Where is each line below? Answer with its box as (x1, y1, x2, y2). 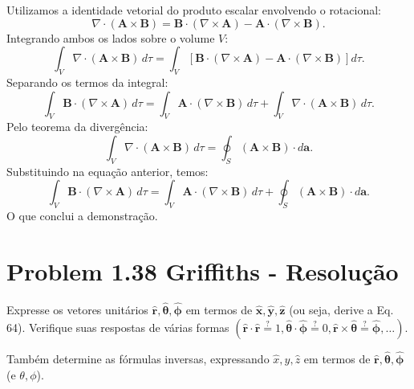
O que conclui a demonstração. (6, 207, 158, 224)
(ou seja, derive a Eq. (289, 301, 394, 318)
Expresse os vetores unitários (6, 301, 148, 318)
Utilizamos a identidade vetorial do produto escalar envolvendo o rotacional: (6, 2, 381, 18)
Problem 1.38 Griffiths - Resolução (6, 254, 399, 287)
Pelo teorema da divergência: (6, 118, 148, 135)
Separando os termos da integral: (6, 73, 168, 90)
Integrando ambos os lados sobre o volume (6, 29, 215, 46)
